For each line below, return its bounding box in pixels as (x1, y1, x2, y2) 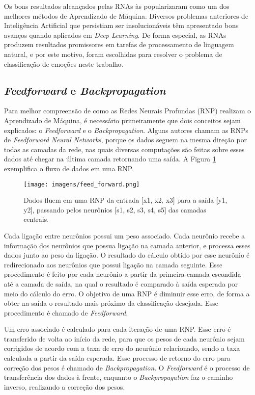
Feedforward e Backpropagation (4, 82, 166, 98)
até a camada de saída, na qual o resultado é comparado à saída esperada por (4, 278, 238, 289)
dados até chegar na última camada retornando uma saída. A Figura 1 (4, 154, 216, 164)
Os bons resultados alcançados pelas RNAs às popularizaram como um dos (4, 1, 229, 11)
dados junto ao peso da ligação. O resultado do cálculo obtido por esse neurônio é (4, 250, 250, 260)
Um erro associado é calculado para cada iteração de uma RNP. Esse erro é (4, 324, 231, 334)
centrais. (24, 214, 49, 224)
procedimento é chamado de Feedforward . (4, 307, 128, 317)
